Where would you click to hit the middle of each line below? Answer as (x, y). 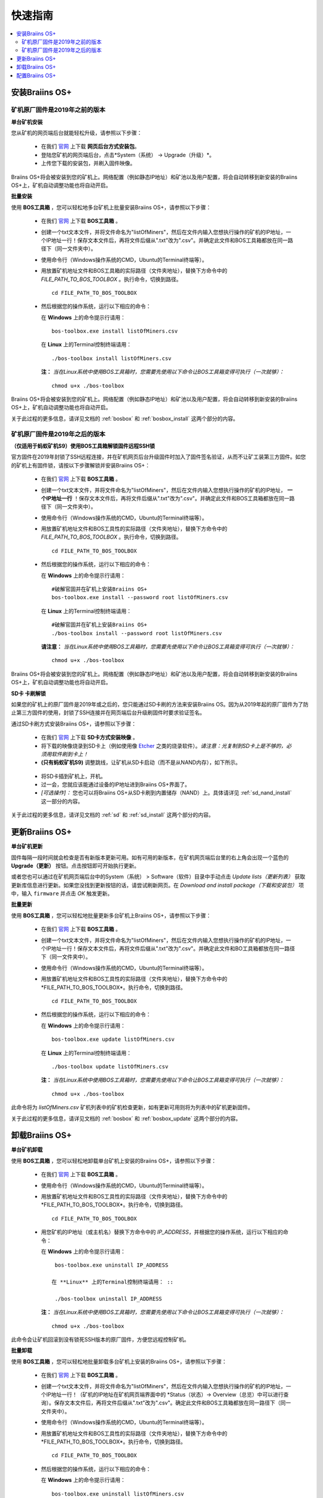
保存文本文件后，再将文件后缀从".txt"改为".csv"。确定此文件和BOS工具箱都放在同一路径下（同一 (173, 1403)
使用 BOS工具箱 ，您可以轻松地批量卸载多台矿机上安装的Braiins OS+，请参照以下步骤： (119, 1361)
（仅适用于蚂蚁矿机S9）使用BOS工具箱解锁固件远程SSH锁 (83, 446)
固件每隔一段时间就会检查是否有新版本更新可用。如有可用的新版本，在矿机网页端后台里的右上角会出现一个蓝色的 (150, 857)
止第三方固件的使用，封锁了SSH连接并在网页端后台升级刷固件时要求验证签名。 (108, 712)
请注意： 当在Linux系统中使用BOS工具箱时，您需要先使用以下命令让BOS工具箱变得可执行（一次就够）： (168, 647)
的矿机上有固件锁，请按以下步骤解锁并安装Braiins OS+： (81, 465)
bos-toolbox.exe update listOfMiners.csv (113, 1039)
